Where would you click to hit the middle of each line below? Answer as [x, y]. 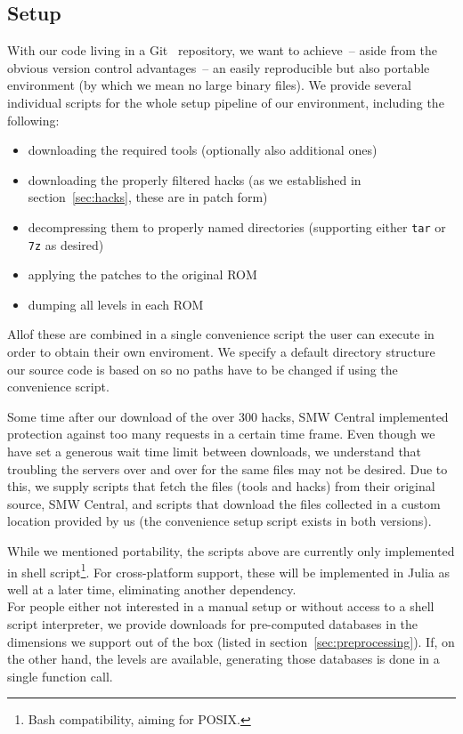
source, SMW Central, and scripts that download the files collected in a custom [224, 503]
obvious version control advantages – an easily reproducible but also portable [219, 67]
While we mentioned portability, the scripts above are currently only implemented [231, 550]
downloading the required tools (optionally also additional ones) [203, 150]
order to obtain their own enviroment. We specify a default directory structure [221, 352]
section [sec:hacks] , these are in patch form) [148, 197]
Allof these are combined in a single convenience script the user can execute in [221, 334]
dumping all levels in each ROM [116, 304]
